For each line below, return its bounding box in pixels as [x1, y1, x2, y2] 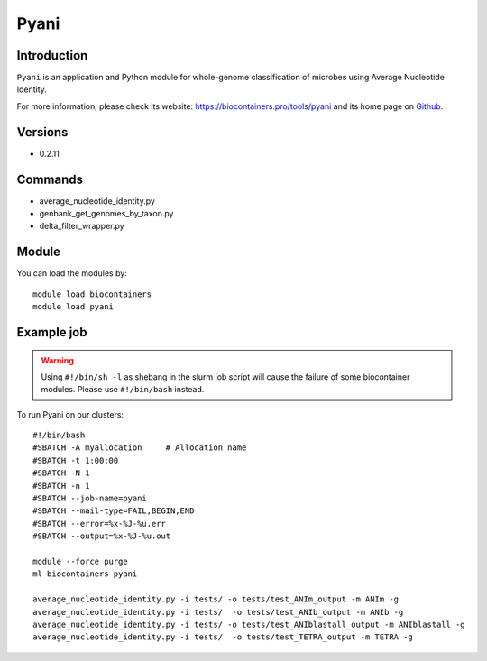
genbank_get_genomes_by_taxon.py [39, 208, 174, 219]
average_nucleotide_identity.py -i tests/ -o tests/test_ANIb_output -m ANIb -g [32, 607, 404, 617]
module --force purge [32, 556, 128, 566]
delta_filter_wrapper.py [39, 221, 125, 232]
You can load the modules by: [16, 268, 128, 279]
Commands [16, 171, 84, 187]
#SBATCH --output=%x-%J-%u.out [32, 531, 171, 541]
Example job [16, 325, 87, 340]
